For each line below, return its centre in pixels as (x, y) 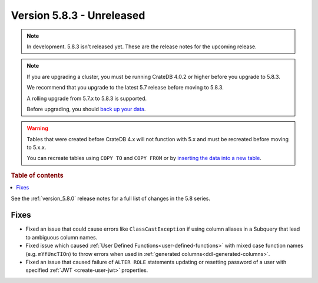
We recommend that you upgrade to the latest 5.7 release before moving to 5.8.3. (125, 88)
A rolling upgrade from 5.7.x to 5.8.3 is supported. (87, 98)
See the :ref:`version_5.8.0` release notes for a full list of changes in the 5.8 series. (110, 198)
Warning (37, 128)
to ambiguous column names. (62, 237)
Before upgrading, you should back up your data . (86, 109)
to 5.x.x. (37, 148)
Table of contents (37, 175)
